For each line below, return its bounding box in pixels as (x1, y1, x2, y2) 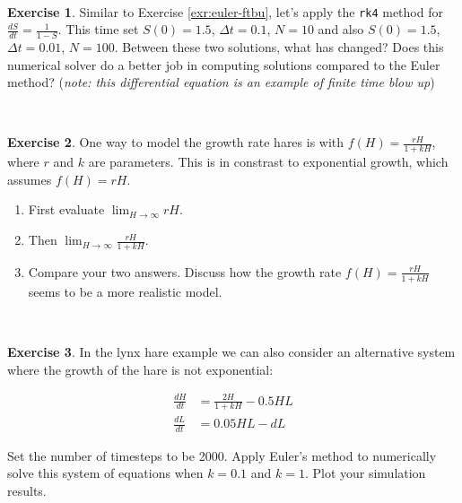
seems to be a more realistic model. (28, 282, 222, 300)
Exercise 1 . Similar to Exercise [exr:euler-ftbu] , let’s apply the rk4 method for (7, 2, 443, 21)
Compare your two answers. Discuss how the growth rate (28, 262, 342, 281)
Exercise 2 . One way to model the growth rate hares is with (7, 133, 344, 152)
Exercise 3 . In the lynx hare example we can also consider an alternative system (7, 342, 456, 360)
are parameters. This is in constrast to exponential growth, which (88, 152, 449, 171)
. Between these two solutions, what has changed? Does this (114, 38, 444, 56)
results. (7, 481, 47, 500)
